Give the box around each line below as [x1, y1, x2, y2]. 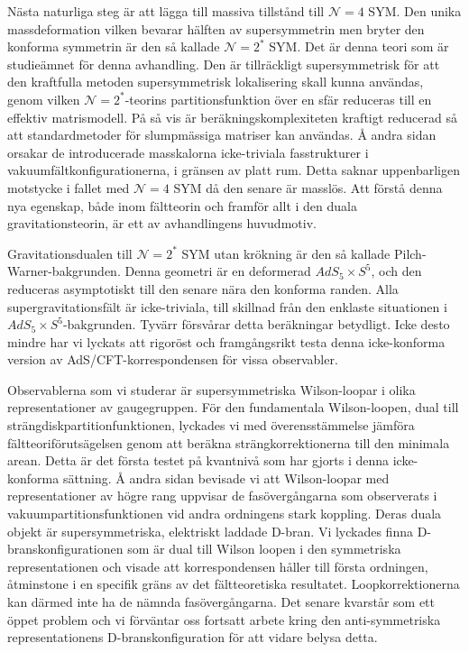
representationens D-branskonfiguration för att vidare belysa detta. [7, 628, 378, 647]
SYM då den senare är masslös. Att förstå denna [173, 178, 443, 197]
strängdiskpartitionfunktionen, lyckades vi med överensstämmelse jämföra [7, 416, 415, 435]
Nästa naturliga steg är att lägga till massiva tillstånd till [7, 2, 325, 20]
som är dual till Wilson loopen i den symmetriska [127, 539, 401, 558]
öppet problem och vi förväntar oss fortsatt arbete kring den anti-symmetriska [7, 610, 441, 629]
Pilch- [393, 243, 427, 262]
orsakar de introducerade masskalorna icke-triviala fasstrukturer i [7, 142, 369, 161]
